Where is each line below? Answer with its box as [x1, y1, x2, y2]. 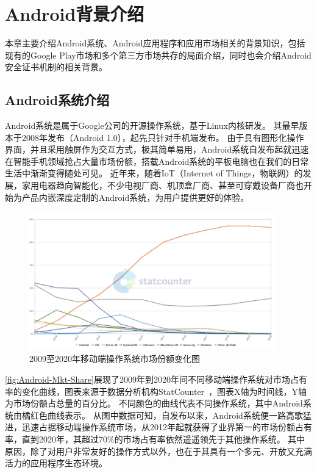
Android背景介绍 [5, 1, 144, 26]
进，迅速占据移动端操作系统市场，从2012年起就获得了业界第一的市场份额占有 [5, 421, 312, 433]
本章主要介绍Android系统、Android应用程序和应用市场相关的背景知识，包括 [5, 37, 305, 49]
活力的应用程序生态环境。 [5, 457, 107, 469]
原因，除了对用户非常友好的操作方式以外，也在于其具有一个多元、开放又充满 [5, 444, 312, 457]
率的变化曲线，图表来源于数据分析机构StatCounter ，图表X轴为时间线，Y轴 [5, 385, 307, 397]
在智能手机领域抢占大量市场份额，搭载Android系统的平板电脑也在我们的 [5, 154, 292, 167]
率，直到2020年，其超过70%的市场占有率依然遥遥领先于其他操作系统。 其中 [5, 432, 305, 445]
